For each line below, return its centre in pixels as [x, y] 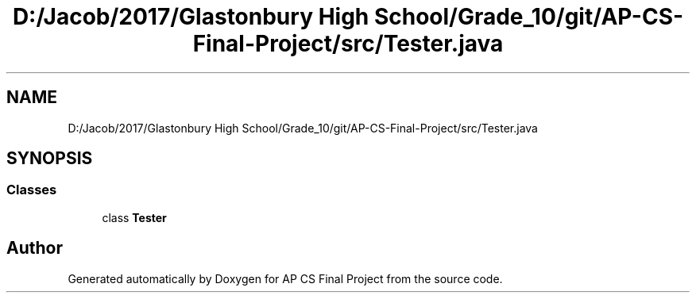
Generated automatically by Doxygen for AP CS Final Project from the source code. [285, 278]
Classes [32, 190]
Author [35, 248]
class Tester [134, 217]
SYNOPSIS [50, 159]
